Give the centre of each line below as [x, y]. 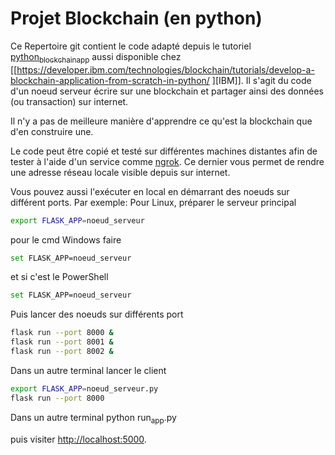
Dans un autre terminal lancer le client [88, 370]
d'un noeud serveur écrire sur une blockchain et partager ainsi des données [167, 91]
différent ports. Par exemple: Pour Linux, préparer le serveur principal [153, 202]
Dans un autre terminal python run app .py [93, 418]
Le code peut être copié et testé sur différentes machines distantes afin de [164, 151]
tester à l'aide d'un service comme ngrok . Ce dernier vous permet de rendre [167, 161]
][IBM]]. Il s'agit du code [261, 80]
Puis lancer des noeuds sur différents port [97, 314]
